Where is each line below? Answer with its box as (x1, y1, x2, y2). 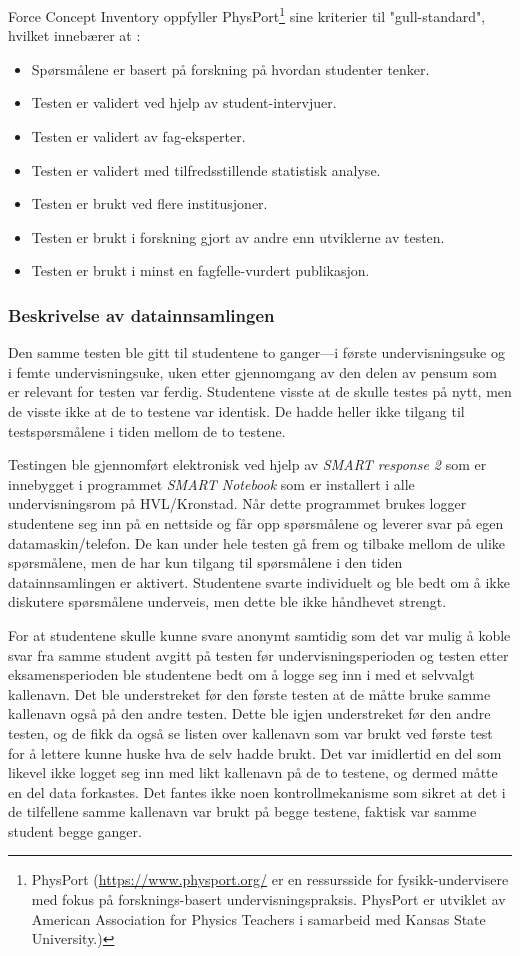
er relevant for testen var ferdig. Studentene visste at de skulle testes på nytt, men (8, 381, 512, 402)
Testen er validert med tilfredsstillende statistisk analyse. (31, 159, 381, 180)
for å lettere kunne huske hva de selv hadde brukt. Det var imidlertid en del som (8, 742, 502, 763)
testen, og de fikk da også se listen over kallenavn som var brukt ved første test (8, 722, 493, 743)
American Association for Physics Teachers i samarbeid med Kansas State (31, 908, 486, 929)
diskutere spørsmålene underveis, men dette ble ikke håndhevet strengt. (8, 591, 447, 612)
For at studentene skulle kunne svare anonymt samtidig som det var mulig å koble (8, 624, 511, 645)
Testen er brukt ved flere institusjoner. (31, 193, 268, 214)
